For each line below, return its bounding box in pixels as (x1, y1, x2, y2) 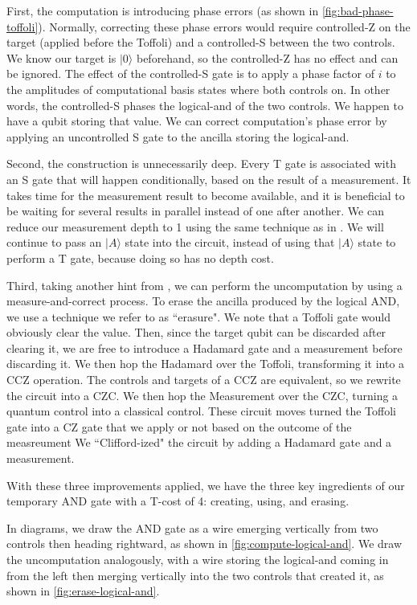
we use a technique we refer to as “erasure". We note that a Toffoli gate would (6, 308, 391, 325)
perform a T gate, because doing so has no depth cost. (6, 249, 274, 266)
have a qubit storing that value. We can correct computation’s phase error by (6, 112, 387, 129)
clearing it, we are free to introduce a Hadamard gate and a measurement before (6, 339, 403, 356)
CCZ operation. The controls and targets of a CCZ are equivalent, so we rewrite (6, 371, 401, 388)
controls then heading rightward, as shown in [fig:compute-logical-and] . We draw (6, 535, 402, 552)
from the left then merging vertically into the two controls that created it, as (6, 566, 384, 583)
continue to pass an (6, 234, 102, 251)
